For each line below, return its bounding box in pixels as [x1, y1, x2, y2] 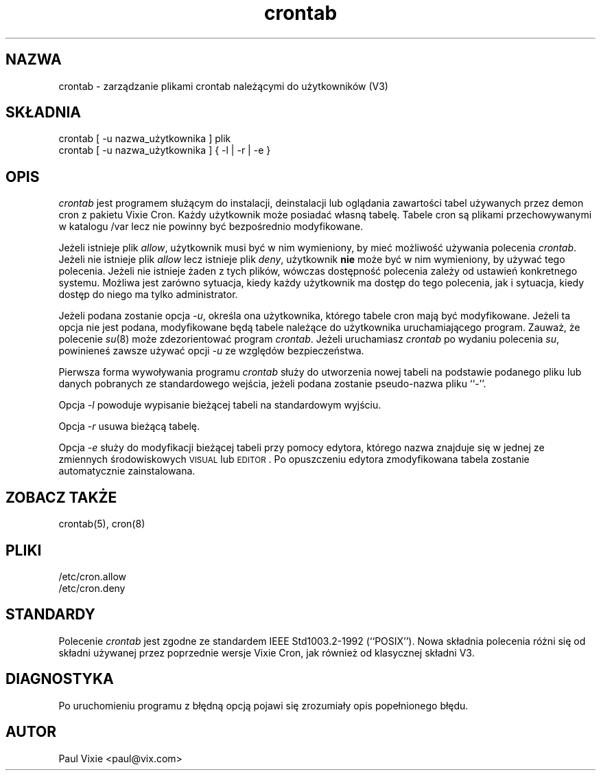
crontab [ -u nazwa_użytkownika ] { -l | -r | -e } [58, 144, 271, 157]
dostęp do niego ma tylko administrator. [58, 288, 238, 301]
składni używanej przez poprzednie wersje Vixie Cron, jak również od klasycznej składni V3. [58, 646, 475, 659]
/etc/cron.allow [58, 570, 127, 582]
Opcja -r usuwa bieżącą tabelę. [58, 420, 200, 433]
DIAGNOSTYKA [5, 670, 114, 688]
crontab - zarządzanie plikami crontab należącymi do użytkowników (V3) [58, 80, 388, 92]
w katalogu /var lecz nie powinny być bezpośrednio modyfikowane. [58, 220, 364, 233]
